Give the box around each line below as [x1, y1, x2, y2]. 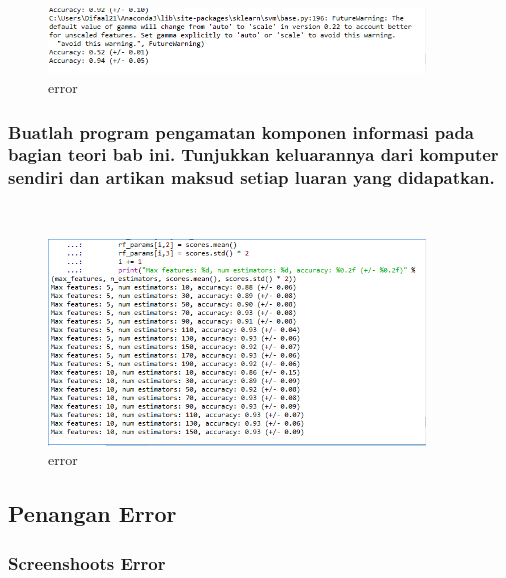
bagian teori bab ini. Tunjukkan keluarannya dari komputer [8, 142, 499, 167]
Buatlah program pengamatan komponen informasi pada [8, 119, 474, 144]
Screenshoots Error [8, 550, 166, 575]
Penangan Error [8, 498, 177, 529]
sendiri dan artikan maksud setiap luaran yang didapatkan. [8, 165, 495, 190]
